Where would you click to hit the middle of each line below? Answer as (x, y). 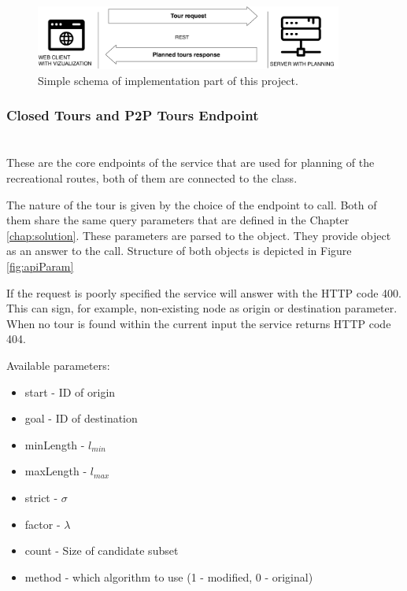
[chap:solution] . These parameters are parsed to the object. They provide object (199, 235)
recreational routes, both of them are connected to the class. (152, 178)
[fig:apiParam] (40, 266)
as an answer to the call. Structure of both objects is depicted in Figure (179, 251)
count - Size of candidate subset (102, 550)
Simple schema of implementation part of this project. (168, 80)
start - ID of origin (70, 392)
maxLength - (56, 471)
